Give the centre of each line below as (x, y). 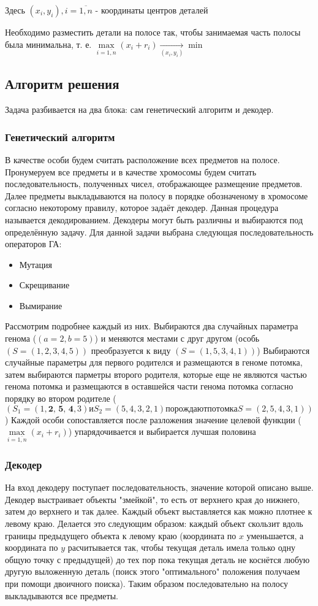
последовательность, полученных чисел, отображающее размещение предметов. (154, 184)
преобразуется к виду (131, 350)
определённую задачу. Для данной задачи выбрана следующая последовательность (159, 232)
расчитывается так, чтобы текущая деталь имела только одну (181, 547)
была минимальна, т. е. (48, 44)
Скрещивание (44, 285)
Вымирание (41, 305)
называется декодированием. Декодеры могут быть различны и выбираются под (154, 219)
